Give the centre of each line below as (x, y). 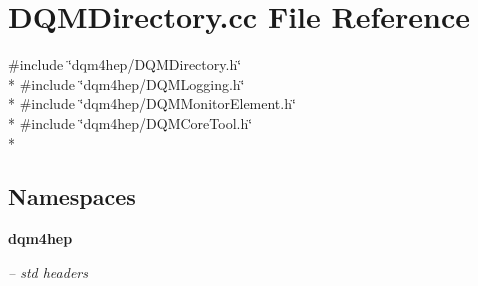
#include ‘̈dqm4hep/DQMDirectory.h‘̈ (125, 64)
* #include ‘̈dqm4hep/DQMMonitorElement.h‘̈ (152, 103)
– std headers (48, 271)
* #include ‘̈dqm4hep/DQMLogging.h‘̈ (126, 83)
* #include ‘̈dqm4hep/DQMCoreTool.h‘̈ (130, 122)
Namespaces (72, 196)
